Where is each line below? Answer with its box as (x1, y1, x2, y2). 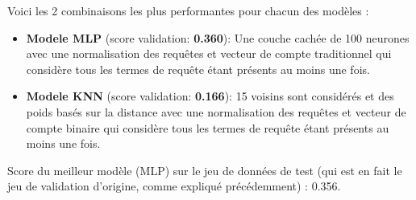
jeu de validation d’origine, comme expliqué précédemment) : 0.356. (7, 178, 341, 194)
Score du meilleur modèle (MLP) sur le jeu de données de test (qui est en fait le (7, 161, 402, 178)
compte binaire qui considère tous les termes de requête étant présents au (26, 119, 389, 136)
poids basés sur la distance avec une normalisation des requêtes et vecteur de (26, 103, 406, 120)
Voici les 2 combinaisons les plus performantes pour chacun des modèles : (7, 2, 369, 18)
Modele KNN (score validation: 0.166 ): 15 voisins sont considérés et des (26, 88, 394, 104)
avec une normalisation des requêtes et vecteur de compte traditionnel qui (26, 45, 392, 62)
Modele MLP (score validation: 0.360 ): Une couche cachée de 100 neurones (26, 29, 410, 46)
